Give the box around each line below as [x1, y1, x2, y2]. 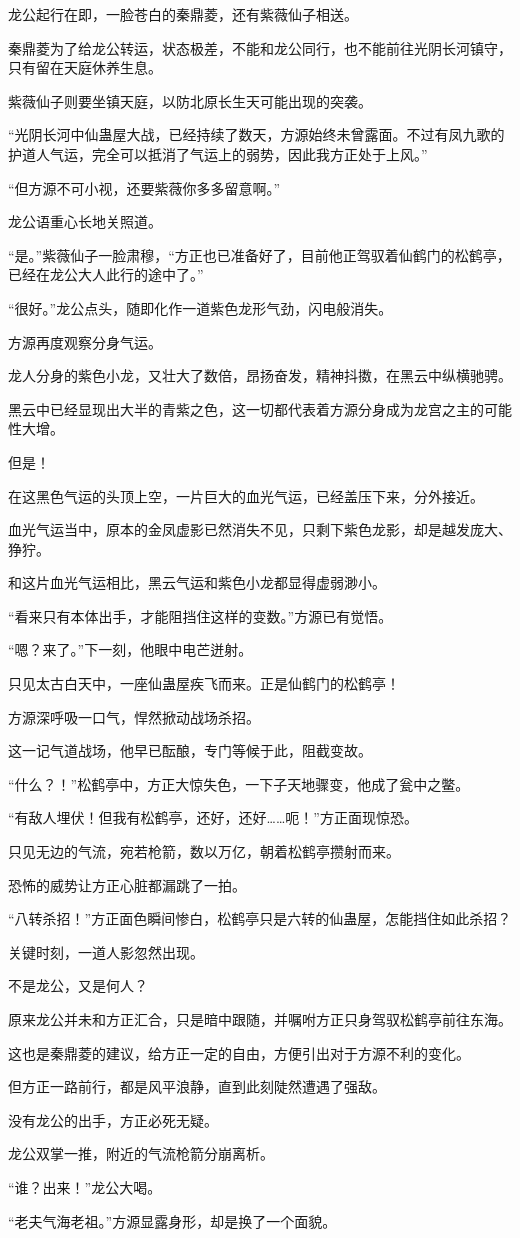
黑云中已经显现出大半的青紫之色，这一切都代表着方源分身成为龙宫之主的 [8, 398, 484, 419]
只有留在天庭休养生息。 [8, 57, 162, 78]
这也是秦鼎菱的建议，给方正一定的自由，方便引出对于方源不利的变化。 [8, 1042, 470, 1063]
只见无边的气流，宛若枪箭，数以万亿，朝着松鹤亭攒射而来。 [8, 841, 400, 862]
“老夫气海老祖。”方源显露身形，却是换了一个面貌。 [8, 1210, 337, 1231]
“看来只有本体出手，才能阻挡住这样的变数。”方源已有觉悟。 [8, 605, 393, 626]
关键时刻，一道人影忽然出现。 [8, 941, 204, 962]
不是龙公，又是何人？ [8, 975, 148, 996]
